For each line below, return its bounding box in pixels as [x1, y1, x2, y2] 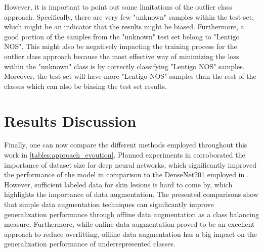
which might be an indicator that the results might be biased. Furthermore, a [4, 21, 244, 32]
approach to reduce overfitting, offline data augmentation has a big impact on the [4, 228, 257, 239]
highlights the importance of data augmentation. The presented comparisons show [4, 189, 258, 199]
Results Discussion [4, 110, 137, 131]
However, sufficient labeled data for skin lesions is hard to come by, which [4, 179, 233, 189]
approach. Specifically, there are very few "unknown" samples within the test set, [4, 11, 254, 22]
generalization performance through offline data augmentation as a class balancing [4, 209, 259, 219]
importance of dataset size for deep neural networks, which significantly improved [4, 159, 257, 170]
